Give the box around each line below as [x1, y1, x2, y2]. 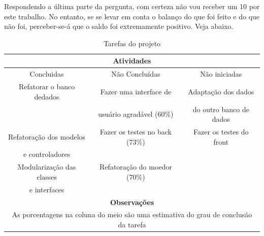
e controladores [23, 149, 71, 159]
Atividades [113, 55, 151, 66]
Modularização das [17, 161, 76, 172]
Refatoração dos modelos [8, 131, 86, 142]
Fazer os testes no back [100, 126, 172, 137]
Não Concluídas [111, 69, 160, 79]
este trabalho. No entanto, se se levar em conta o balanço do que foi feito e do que [4, 11, 260, 21]
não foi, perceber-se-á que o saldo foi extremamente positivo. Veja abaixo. [4, 21, 234, 31]
